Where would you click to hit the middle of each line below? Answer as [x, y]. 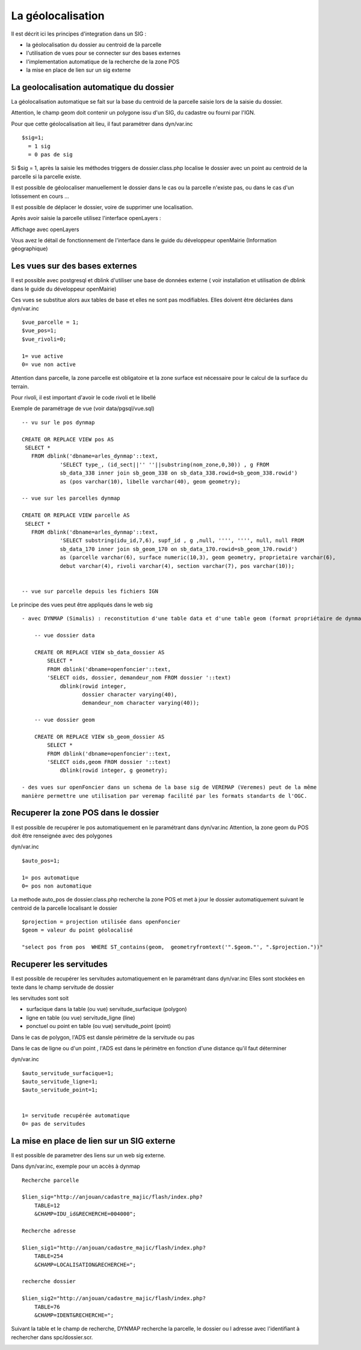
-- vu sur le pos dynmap [58, 422]
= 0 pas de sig [50, 154]
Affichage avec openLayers [45, 229]
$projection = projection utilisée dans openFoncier [101, 922]
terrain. [20, 386]
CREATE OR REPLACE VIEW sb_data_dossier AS [99, 652]
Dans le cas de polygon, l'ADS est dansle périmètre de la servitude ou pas [103, 1037]
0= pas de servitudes [54, 1124]
